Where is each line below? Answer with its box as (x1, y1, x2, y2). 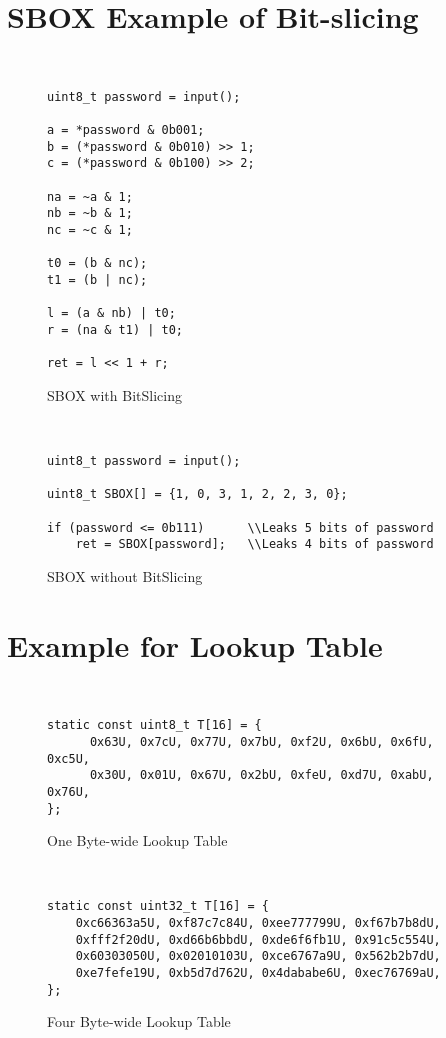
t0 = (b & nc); (47, 256, 148, 271)
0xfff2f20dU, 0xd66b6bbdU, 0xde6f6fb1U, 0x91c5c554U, (75, 932, 441, 947)
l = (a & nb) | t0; (47, 306, 176, 321)
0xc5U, (47, 751, 90, 766)
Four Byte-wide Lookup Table (47, 1011, 231, 1032)
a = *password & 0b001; (47, 123, 205, 138)
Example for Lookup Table (7, 624, 383, 665)
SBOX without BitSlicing (47, 566, 203, 586)
